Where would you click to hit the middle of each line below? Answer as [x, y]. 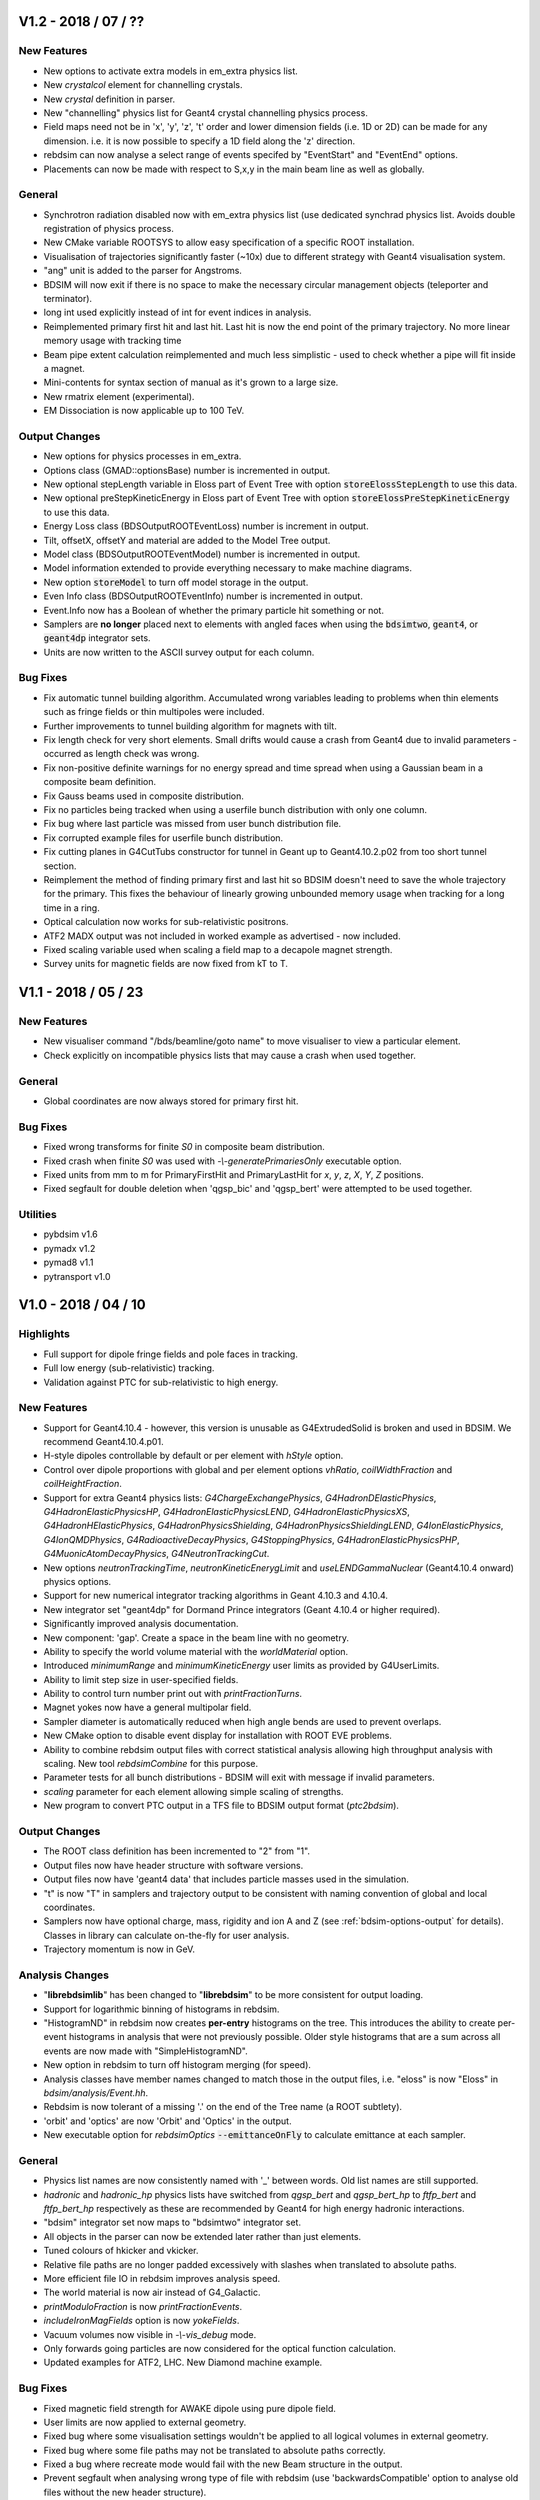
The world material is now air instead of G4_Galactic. [152, 2292]
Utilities [37, 1215]
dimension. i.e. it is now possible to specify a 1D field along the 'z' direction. [199, 141]
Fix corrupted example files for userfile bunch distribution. [163, 837]
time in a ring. [71, 907]
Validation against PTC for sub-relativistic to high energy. [161, 1382]
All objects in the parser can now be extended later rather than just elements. [202, 2236]
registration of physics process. [108, 229]
